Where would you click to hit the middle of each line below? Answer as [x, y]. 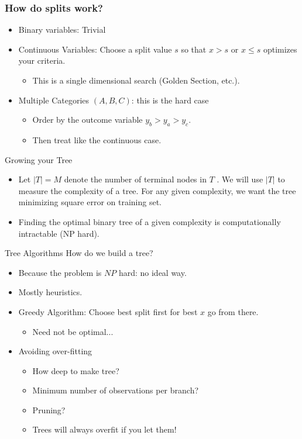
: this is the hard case [170, 100]
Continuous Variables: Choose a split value [95, 49]
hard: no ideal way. [152, 272]
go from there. [233, 311]
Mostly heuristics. [50, 292]
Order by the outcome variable [87, 120]
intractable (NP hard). [59, 233]
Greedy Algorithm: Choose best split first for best [108, 311]
